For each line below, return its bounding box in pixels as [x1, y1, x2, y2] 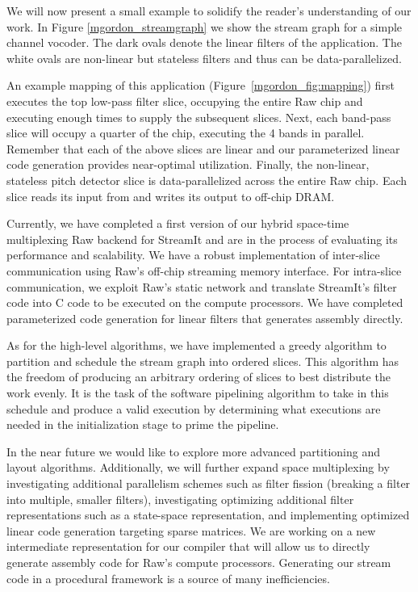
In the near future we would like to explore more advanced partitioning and [6, 443, 380, 460]
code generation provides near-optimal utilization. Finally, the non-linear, [6, 156, 370, 173]
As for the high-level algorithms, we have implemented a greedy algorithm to [6, 337, 387, 354]
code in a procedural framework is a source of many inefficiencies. [6, 569, 330, 586]
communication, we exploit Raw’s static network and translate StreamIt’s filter [6, 278, 397, 295]
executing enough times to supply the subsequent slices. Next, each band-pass [6, 108, 391, 125]
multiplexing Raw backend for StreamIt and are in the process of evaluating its [6, 230, 398, 247]
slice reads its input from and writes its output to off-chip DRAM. [6, 187, 335, 204]
